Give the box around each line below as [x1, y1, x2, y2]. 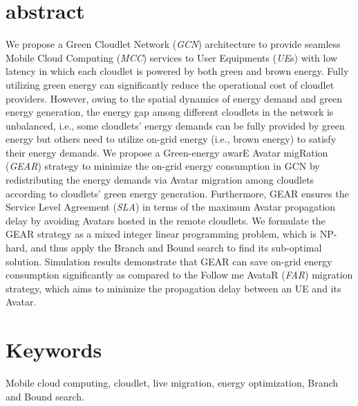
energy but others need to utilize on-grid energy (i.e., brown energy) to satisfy [6, 132, 337, 146]
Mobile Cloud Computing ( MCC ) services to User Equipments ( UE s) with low [6, 50, 338, 64]
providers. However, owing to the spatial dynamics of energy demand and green [6, 91, 342, 105]
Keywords [6, 335, 102, 364]
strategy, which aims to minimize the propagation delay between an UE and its [6, 281, 341, 295]
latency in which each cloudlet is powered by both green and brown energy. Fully [6, 64, 349, 78]
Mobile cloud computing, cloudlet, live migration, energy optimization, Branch [6, 376, 339, 390]
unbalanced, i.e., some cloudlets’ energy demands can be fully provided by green [6, 118, 345, 132]
